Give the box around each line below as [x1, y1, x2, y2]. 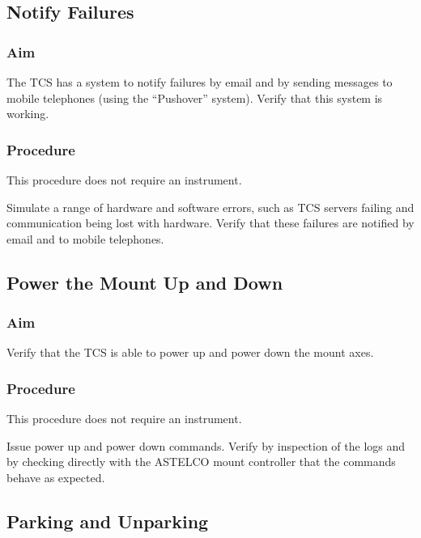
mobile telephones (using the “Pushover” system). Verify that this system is [6, 89, 383, 106]
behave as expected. [6, 468, 105, 485]
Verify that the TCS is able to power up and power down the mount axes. [6, 344, 374, 361]
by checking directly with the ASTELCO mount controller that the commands [6, 453, 396, 470]
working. [6, 105, 49, 122]
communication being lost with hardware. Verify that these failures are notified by [6, 214, 415, 231]
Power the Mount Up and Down [6, 269, 283, 294]
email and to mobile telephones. [6, 230, 164, 247]
